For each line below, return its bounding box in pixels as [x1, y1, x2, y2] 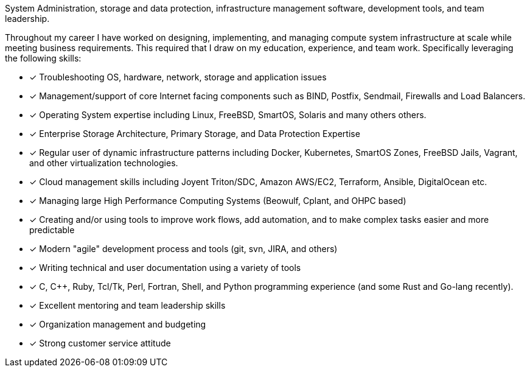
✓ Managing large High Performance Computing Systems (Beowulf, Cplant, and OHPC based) [29, 195, 406, 206]
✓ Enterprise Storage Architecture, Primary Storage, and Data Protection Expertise [29, 128, 360, 139]
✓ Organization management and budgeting [29, 319, 206, 329]
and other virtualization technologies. [29, 158, 178, 168]
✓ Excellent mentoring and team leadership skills [29, 300, 226, 311]
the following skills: [5, 53, 82, 63]
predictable [29, 225, 75, 235]
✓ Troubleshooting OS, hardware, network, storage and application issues [29, 72, 327, 82]
